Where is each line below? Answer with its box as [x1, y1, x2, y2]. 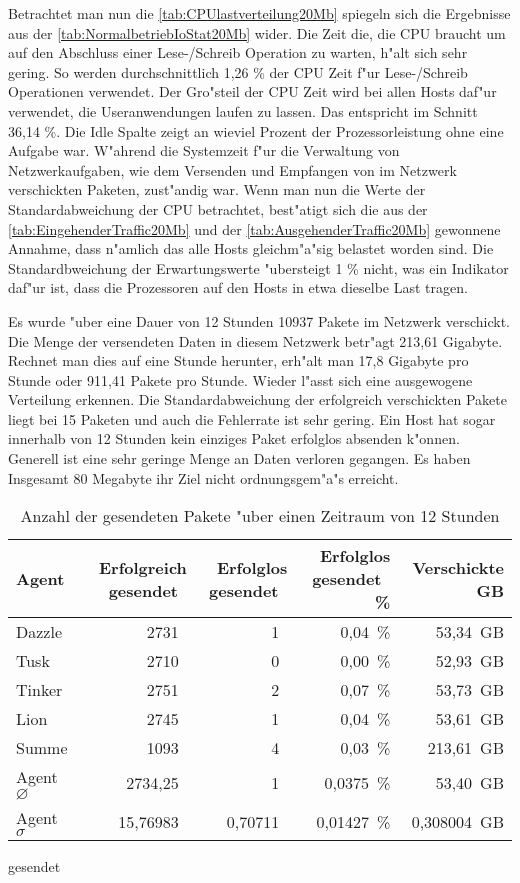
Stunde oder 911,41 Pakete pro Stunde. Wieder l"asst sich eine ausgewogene [8, 369, 473, 390]
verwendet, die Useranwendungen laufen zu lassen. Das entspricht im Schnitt [8, 100, 478, 121]
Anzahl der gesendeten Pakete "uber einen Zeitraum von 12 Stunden [20, 504, 500, 528]
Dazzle [16, 620, 62, 644]
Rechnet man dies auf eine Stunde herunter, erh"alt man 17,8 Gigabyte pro [8, 350, 469, 371]
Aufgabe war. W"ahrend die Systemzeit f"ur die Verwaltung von [8, 140, 400, 161]
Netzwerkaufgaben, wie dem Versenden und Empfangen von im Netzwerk [8, 159, 457, 180]
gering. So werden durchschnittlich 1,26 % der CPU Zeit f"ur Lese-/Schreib [8, 61, 468, 82]
